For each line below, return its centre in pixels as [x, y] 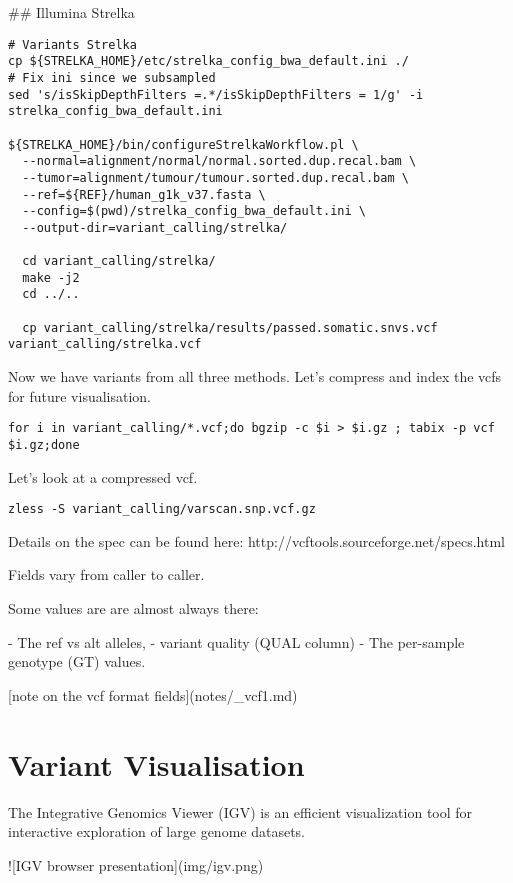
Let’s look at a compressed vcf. [103, 476]
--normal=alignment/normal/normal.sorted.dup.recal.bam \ [219, 161]
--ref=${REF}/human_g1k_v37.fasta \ [144, 194]
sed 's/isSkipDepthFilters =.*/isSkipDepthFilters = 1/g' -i [216, 94]
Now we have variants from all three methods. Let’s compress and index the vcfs [255, 376]
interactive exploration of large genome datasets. [156, 831]
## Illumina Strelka [71, 12]
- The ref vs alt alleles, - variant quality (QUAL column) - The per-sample [236, 641]
